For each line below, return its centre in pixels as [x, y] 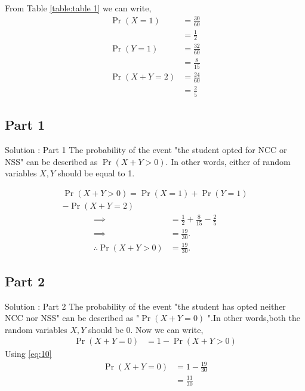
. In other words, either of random [228, 161]
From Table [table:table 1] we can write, [78, 8]
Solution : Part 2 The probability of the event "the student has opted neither [145, 306]
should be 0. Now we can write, [146, 329]
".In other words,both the [254, 318]
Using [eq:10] [28, 354]
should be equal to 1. [96, 173]
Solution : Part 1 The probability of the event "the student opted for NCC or [146, 150]
